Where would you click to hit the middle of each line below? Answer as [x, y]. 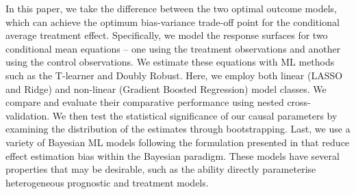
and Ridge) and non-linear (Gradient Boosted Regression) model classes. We [166, 88]
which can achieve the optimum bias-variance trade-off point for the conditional [173, 22]
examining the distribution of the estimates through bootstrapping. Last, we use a [178, 129]
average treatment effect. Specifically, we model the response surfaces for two [167, 35]
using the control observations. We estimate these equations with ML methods [170, 62]
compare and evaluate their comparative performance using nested [145, 102]
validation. [28, 115]
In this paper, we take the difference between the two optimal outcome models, [171, 8]
